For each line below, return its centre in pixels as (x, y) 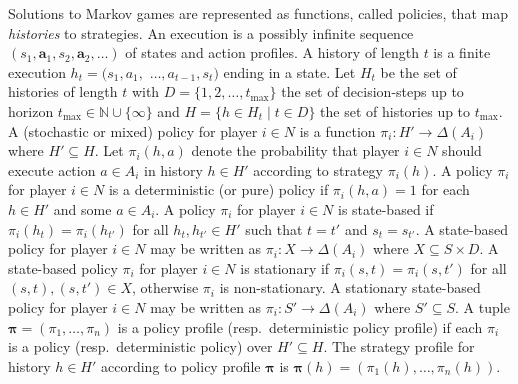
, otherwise (165, 287)
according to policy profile (181, 365)
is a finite (462, 52)
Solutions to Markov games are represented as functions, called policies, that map (258, 13)
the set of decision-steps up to (372, 91)
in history (173, 169)
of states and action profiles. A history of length (272, 52)
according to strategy (318, 169)
